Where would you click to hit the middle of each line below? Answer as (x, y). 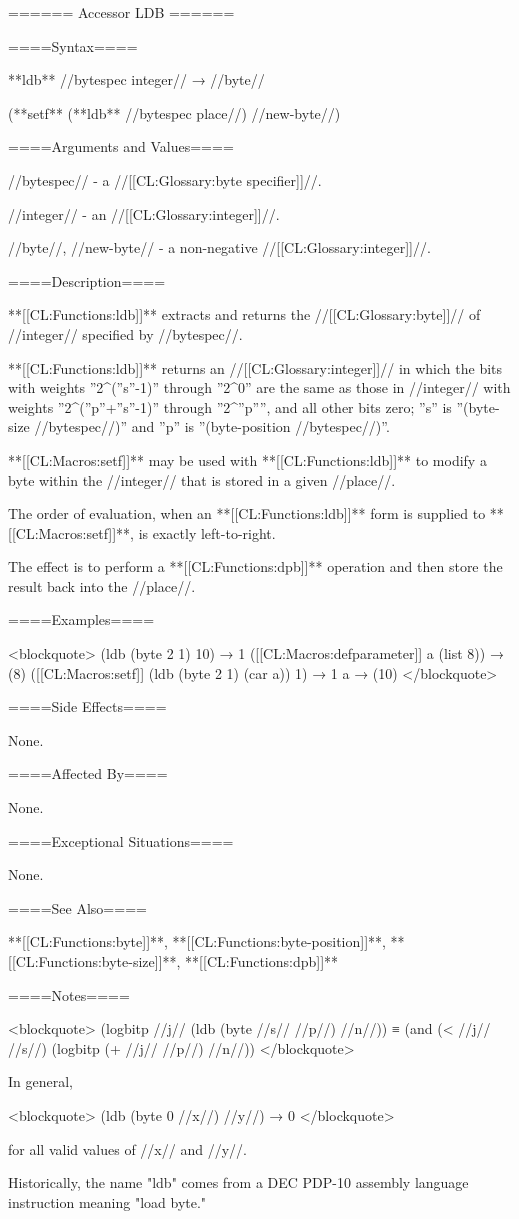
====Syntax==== (73, 45)
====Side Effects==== (87, 706)
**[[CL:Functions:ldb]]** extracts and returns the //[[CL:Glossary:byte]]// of (244, 314)
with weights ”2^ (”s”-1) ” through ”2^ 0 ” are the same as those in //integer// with (259, 387)
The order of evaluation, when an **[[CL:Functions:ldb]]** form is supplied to (247, 513)
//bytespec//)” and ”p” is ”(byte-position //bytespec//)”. (212, 426)
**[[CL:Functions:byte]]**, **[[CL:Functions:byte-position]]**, (197, 941)
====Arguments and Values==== (121, 146)
